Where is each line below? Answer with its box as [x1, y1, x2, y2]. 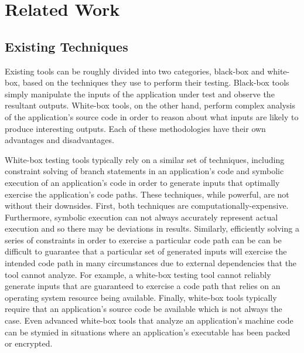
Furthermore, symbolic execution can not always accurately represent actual [5, 211, 278, 223]
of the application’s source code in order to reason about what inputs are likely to [5, 110, 299, 123]
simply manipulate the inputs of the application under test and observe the [5, 87, 275, 100]
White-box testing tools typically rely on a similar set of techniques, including [5, 153, 285, 165]
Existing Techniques [5, 37, 128, 55]
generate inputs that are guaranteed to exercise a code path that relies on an [5, 280, 281, 292]
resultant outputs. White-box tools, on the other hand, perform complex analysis [5, 99, 296, 111]
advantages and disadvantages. [5, 134, 114, 146]
